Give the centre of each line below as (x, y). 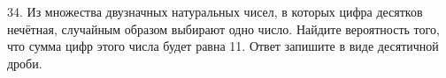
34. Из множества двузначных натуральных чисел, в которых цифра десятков (215, 11)
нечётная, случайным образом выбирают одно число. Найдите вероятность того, (223, 28)
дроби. (25, 63)
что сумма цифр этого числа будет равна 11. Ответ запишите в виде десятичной (223, 46)
